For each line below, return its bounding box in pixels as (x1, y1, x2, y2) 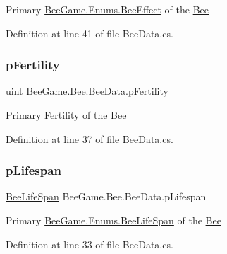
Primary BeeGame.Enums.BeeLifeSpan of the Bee (6, 213, 221, 227)
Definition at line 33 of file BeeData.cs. (6, 236, 173, 251)
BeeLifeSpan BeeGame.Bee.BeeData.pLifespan (6, 189, 207, 204)
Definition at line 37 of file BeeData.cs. (6, 131, 173, 146)
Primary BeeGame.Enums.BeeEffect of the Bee (6, 2, 209, 16)
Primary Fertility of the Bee (6, 108, 127, 122)
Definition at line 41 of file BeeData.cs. (6, 25, 173, 40)
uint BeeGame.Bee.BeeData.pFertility (6, 83, 168, 98)
